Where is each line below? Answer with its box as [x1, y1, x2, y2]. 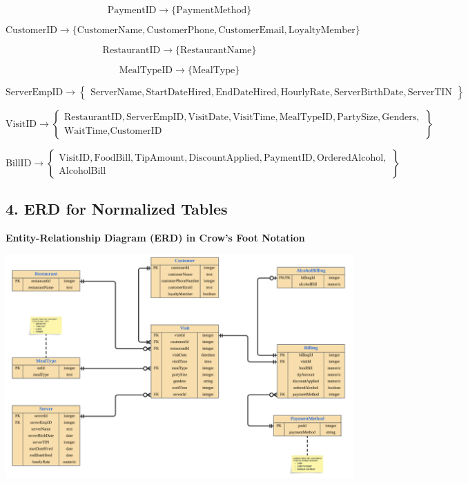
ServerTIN [407, 88, 452, 97]
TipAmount [135, 152, 185, 163]
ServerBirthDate [333, 88, 404, 97]
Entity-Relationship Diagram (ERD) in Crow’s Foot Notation [6, 230, 305, 245]
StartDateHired [146, 88, 211, 97]
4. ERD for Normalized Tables [6, 198, 228, 219]
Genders [382, 112, 417, 123]
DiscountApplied [188, 152, 260, 163]
